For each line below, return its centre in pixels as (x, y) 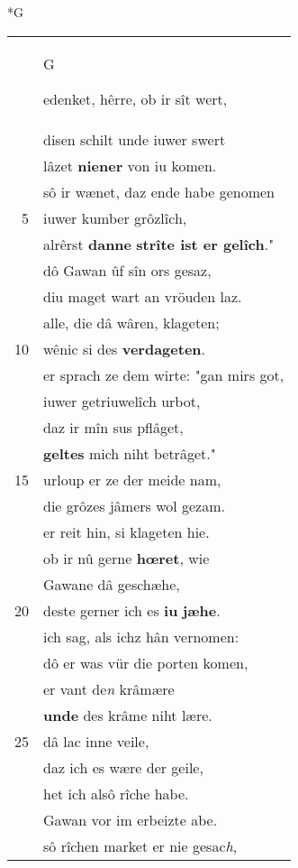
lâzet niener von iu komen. (130, 165)
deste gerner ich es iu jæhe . (132, 610)
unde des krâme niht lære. (128, 715)
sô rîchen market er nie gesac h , (140, 845)
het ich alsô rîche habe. (116, 793)
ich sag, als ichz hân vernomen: (141, 636)
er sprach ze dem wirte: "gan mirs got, (164, 374)
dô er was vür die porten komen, (146, 662)
